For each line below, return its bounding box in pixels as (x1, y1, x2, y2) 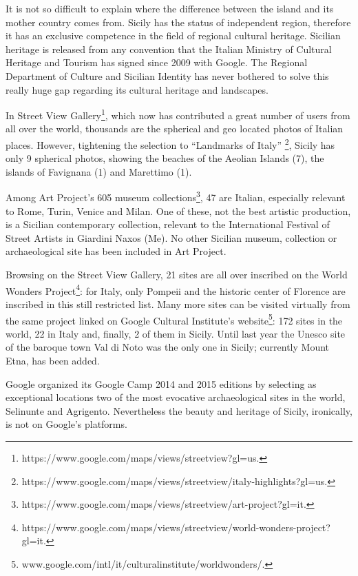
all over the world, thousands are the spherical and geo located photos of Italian (6, 121, 344, 136)
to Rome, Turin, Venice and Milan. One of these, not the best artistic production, (6, 203, 351, 218)
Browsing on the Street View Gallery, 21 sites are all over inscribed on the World (6, 267, 348, 282)
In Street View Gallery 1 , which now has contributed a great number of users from (6, 106, 350, 122)
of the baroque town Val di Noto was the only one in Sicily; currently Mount (6, 340, 330, 354)
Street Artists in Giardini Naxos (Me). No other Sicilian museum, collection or (6, 230, 337, 245)
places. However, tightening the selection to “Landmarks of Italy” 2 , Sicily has (6, 136, 335, 152)
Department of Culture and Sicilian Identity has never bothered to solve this (6, 68, 329, 83)
